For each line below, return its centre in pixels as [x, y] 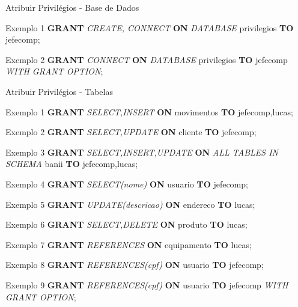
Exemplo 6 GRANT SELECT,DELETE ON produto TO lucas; [126, 224]
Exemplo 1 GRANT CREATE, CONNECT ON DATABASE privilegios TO [150, 27]
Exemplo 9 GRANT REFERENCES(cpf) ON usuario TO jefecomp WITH [147, 284]
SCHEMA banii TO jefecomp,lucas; [72, 164]
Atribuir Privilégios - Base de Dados [72, 7]
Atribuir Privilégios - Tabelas [59, 91]
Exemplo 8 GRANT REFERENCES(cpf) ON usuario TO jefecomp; [135, 265]
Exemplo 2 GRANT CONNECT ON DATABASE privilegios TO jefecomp [147, 59]
